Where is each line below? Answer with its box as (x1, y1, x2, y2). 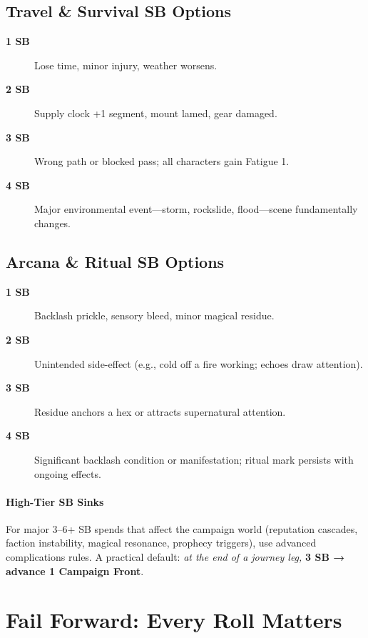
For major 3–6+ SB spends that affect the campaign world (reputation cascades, (6, 521, 358, 536)
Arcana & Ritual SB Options (6, 250, 225, 272)
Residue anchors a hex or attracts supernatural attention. (34, 404, 286, 419)
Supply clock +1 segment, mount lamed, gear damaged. (34, 105, 277, 120)
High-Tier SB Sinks (6, 494, 104, 509)
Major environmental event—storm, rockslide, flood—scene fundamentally (34, 201, 358, 216)
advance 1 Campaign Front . (6, 563, 144, 578)
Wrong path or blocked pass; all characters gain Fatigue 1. (34, 154, 290, 169)
